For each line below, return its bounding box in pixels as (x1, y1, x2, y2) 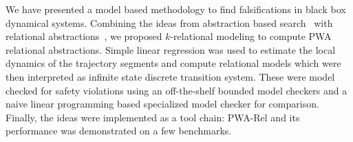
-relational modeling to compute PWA (170, 29, 332, 43)
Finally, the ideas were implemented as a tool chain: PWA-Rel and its (6, 110, 300, 124)
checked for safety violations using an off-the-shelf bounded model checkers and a (6, 83, 347, 97)
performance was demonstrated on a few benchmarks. (6, 123, 232, 138)
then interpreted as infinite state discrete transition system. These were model (6, 69, 335, 83)
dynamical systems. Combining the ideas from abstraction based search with (6, 15, 333, 30)
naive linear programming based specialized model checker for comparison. (6, 97, 319, 111)
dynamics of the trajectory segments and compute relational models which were (6, 56, 341, 70)
